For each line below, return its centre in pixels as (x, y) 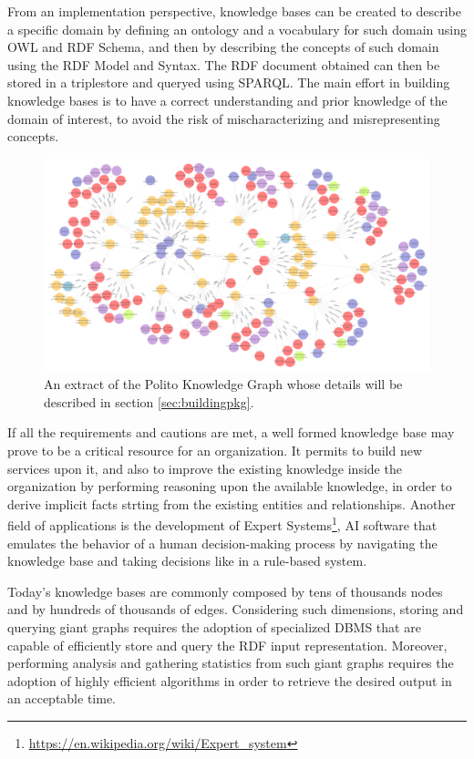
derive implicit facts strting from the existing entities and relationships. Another (232, 503)
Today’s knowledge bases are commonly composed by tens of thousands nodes (225, 591)
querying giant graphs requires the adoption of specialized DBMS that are (214, 627)
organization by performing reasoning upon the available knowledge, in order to (230, 486)
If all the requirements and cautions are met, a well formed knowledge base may (231, 432)
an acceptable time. (62, 698)
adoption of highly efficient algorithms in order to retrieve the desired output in (230, 680)
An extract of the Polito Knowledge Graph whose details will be (223, 384)
